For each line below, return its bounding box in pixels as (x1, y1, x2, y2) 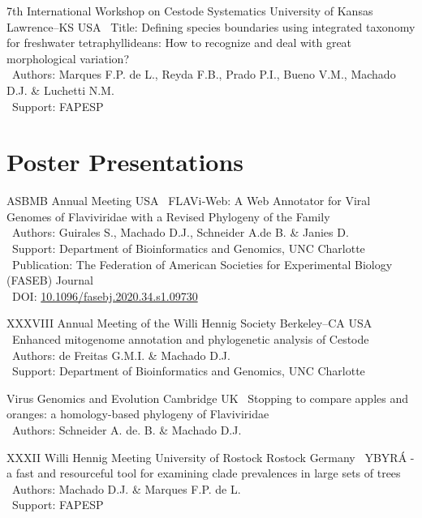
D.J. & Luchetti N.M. (6, 81, 114, 98)
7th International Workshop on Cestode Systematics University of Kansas (6, 2, 373, 19)
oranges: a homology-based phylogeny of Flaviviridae (6, 405, 269, 422)
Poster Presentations (6, 145, 244, 178)
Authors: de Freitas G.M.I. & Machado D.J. (11, 346, 230, 363)
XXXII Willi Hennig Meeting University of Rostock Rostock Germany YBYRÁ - (6, 448, 415, 465)
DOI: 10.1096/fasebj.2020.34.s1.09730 (11, 287, 198, 304)
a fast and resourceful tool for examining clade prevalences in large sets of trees (6, 464, 401, 482)
